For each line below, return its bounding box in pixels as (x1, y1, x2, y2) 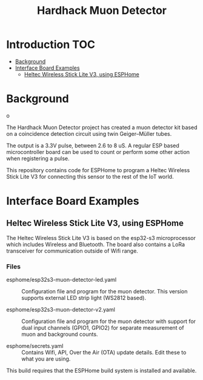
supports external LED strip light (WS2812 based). (21, 295, 147, 302)
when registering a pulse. (6, 155, 70, 162)
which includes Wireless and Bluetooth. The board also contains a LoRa (6, 241, 185, 248)
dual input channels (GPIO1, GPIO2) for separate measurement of (21, 324, 184, 332)
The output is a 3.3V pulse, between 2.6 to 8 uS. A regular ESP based (6, 142, 180, 149)
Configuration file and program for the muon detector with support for (21, 318, 196, 325)
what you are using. (21, 355, 71, 362)
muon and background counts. (21, 331, 98, 338)
